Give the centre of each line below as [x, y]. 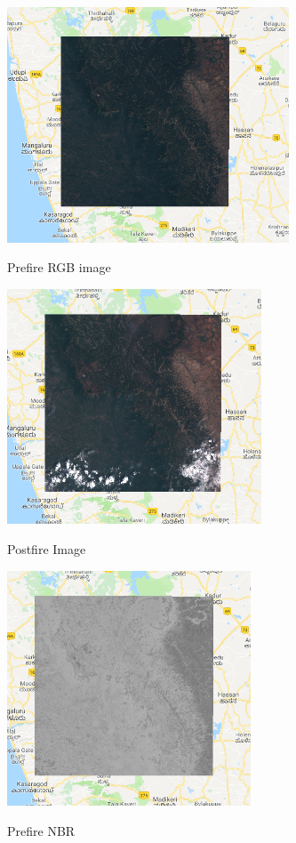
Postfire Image [47, 548]
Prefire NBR [41, 830]
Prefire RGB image [59, 267]
